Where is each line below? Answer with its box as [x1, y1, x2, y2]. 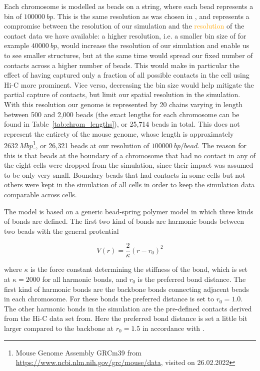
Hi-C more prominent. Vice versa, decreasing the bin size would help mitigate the [4, 79, 254, 90]
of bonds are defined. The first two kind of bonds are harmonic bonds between [4, 216, 244, 226]
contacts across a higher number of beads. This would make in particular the [4, 60, 239, 70]
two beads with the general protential [4, 225, 119, 236]
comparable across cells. [4, 189, 77, 199]
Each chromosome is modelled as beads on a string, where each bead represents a [4, 1, 253, 11]
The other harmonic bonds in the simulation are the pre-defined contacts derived [4, 303, 252, 313]
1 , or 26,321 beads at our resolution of [32, 139, 149, 150]
